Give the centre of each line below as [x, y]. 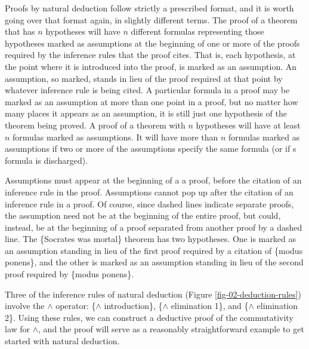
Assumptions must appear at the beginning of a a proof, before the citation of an [153, 180]
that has [20, 31]
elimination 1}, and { [210, 306]
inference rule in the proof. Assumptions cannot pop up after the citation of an [149, 192]
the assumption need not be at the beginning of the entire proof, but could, [143, 215]
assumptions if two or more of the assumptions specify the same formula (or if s [151, 149]
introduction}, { [133, 306]
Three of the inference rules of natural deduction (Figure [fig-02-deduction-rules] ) [153, 294]
